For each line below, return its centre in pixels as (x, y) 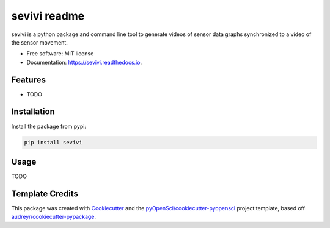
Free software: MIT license (60, 54)
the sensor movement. (40, 42)
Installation (33, 112)
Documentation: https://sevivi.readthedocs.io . (84, 62)
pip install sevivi (53, 142)
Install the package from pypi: (49, 126)
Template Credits (45, 194)
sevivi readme (48, 16)
